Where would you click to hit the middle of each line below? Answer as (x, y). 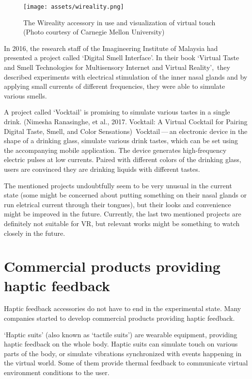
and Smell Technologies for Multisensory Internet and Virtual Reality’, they (117, 67)
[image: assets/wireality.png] (74, 7)
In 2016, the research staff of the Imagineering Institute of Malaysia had (111, 48)
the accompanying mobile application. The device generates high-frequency (115, 150)
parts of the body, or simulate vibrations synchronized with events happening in (123, 353)
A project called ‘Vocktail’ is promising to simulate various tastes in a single (117, 112)
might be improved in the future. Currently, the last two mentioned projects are (123, 214)
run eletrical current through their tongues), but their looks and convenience (118, 204)
